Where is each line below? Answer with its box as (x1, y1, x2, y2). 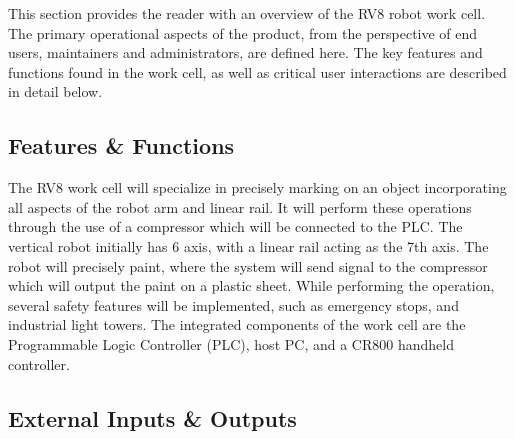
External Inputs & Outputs (8, 402, 297, 433)
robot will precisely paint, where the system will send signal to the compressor (8, 255, 488, 276)
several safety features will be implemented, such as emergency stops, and (8, 294, 459, 315)
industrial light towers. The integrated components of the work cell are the (8, 314, 466, 335)
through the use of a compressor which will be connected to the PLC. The (8, 216, 463, 237)
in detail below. (8, 81, 103, 102)
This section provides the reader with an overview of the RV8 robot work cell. (8, 3, 486, 23)
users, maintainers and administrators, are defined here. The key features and (8, 42, 483, 63)
